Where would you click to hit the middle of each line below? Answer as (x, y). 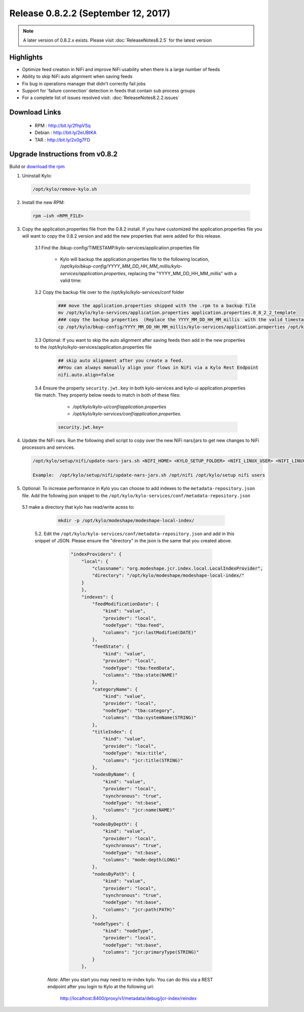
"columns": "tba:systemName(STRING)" (149, 718)
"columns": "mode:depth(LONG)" (142, 860)
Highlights (26, 57)
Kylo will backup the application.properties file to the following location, (135, 259)
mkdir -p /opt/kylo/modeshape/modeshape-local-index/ (126, 520)
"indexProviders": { (96, 554)
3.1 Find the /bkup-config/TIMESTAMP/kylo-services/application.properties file (117, 248)
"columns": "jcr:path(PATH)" (139, 909)
